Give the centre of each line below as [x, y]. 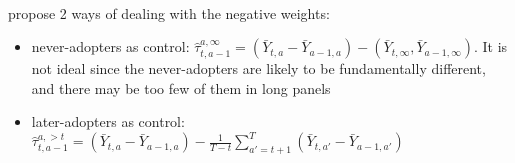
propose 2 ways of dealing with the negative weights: [169, 12]
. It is [490, 46]
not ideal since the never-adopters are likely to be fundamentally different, [258, 68]
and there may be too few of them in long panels [181, 87]
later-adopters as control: [108, 121]
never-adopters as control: [110, 46]
